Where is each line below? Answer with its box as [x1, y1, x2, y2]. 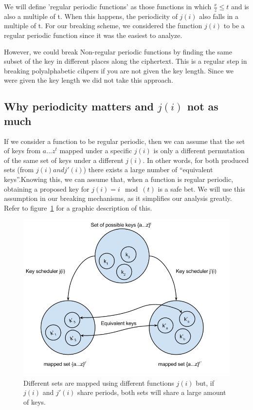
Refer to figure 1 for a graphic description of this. [4, 202, 152, 213]
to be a [223, 20, 245, 31]
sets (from [4, 164, 34, 175]
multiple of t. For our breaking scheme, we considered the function [4, 20, 202, 31]
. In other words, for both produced [143, 155, 249, 165]
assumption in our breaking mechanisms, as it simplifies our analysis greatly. [4, 193, 232, 203]
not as [187, 99, 218, 114]
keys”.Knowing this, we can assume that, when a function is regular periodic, [4, 174, 234, 184]
